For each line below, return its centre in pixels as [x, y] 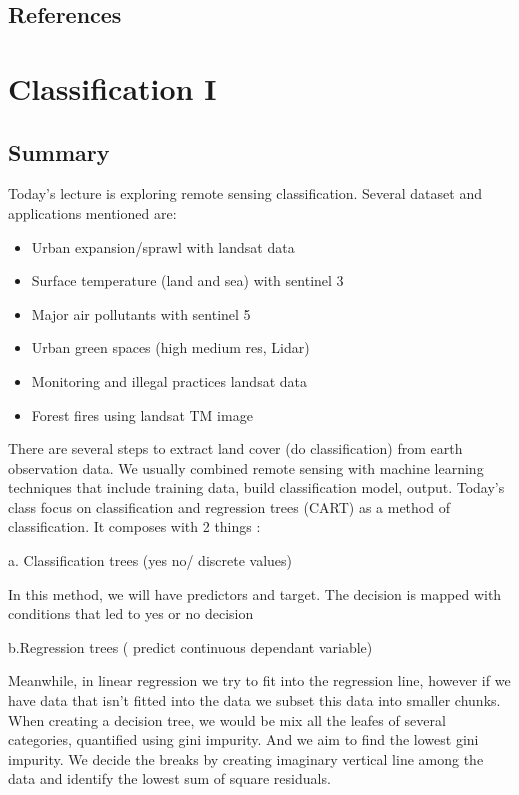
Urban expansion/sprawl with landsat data [163, 246]
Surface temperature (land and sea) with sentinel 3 [187, 280]
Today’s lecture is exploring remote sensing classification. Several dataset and [245, 193]
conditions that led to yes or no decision [131, 613]
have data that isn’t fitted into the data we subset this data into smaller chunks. [254, 700]
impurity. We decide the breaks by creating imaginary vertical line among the [246, 758]
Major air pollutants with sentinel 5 [141, 313]
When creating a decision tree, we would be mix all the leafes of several [227, 719]
